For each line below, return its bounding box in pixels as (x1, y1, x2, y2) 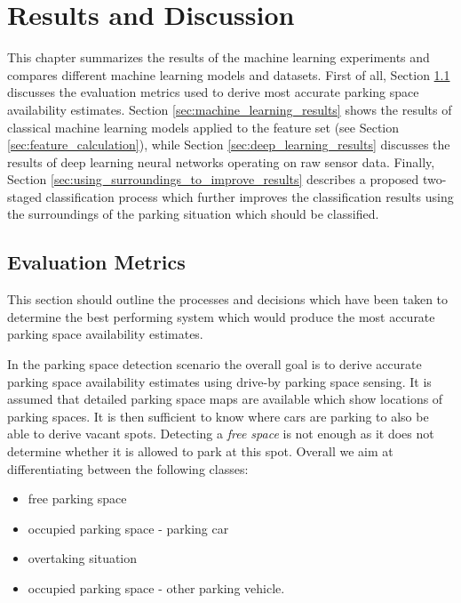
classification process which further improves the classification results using (45, 187, 454, 205)
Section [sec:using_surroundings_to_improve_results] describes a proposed (7, 170, 419, 189)
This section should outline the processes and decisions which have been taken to (7, 290, 449, 309)
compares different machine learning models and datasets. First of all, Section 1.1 (7, 65, 450, 84)
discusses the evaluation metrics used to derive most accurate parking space (7, 83, 419, 101)
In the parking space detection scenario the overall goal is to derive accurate (7, 355, 422, 374)
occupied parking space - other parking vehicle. (28, 578, 285, 597)
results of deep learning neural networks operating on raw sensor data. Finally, (7, 152, 435, 171)
